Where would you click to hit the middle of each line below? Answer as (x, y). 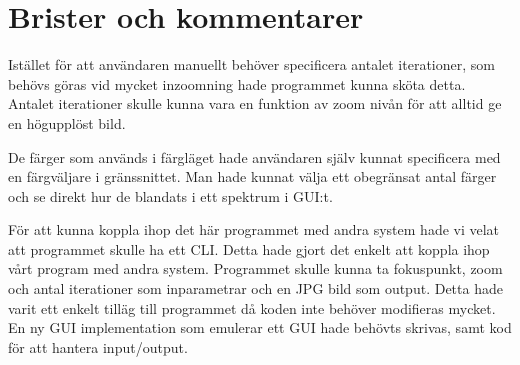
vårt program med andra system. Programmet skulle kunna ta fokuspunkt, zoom (255, 268)
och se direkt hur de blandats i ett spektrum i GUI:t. (170, 195)
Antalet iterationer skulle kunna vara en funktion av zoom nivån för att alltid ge (255, 103)
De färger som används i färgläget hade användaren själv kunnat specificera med (254, 156)
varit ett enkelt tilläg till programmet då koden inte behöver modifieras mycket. (252, 307)
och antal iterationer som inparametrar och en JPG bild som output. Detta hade (255, 288)
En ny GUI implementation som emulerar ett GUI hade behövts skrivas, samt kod (260, 327)
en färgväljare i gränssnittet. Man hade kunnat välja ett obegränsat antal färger (252, 176)
